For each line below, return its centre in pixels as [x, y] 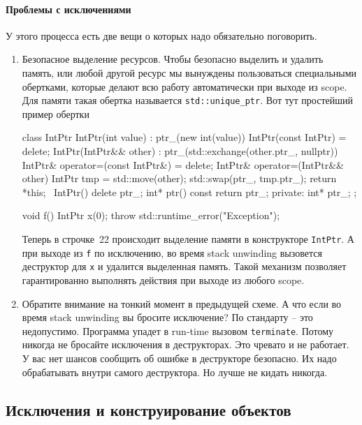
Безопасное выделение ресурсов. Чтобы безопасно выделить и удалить [173, 59]
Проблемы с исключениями [68, 9]
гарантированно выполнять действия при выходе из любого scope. [163, 279]
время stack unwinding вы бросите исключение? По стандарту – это [167, 317]
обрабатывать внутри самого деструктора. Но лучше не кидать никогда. [175, 372]
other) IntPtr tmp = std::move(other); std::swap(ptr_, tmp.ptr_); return [179, 178]
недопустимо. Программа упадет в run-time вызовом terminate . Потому [178, 330]
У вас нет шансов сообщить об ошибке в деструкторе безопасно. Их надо [179, 358]
